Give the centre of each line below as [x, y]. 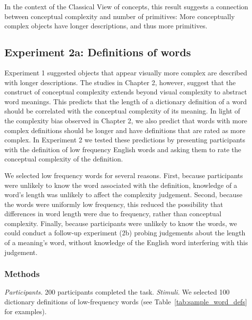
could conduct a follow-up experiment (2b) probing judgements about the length [125, 233]
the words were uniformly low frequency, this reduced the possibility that [114, 204]
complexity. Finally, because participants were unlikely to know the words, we [121, 223]
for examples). [26, 311]
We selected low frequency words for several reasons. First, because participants [124, 175]
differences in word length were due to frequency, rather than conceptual [113, 214]
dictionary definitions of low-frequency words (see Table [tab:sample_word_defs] [126, 302]
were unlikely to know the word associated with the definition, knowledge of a [121, 185]
